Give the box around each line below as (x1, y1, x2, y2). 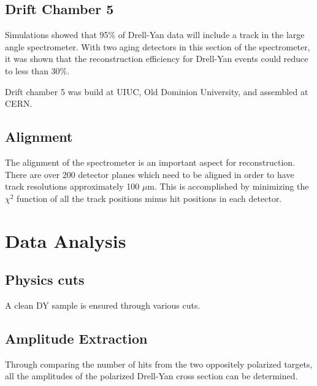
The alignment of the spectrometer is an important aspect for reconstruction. (5, 155, 296, 168)
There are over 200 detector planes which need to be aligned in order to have (5, 168, 294, 180)
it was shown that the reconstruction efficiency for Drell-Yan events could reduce (5, 52, 308, 65)
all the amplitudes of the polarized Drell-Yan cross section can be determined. (5, 369, 298, 382)
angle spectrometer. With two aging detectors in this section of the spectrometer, (5, 40, 310, 53)
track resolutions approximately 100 (5, 180, 140, 193)
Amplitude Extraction (5, 328, 148, 347)
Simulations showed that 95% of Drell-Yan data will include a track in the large (5, 28, 305, 41)
